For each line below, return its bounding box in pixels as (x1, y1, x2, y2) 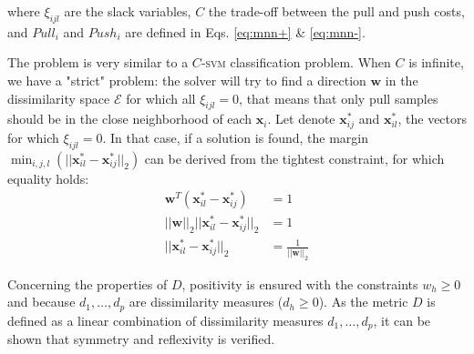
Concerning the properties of (7, 274, 168, 293)
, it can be (373, 310, 431, 329)
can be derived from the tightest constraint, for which (144, 148, 445, 167)
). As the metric (318, 292, 408, 311)
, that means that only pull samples (239, 88, 438, 107)
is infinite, (408, 53, 464, 72)
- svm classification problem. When (201, 53, 391, 72)
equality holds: (7, 168, 89, 187)
